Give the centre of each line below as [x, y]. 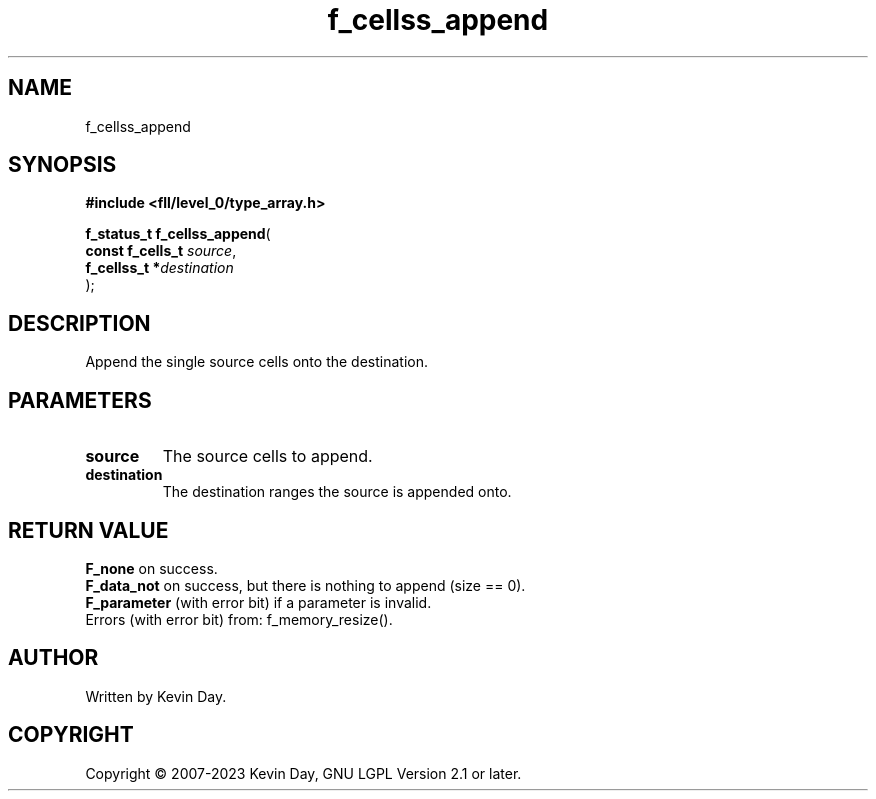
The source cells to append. [267, 456]
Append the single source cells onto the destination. [256, 362]
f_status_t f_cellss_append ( [178, 234]
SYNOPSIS [62, 165]
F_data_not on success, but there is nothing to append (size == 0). [305, 585]
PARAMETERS [80, 400]
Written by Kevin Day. [156, 696]
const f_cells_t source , [161, 251]
